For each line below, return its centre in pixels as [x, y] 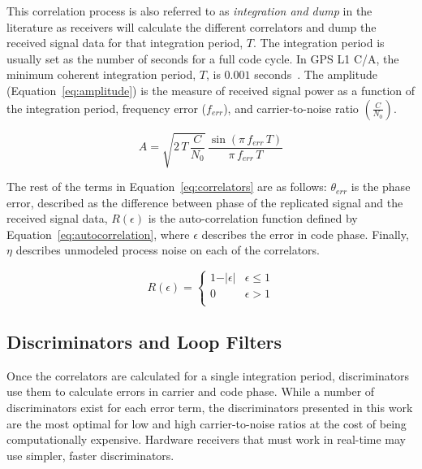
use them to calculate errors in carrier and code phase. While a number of [191, 391]
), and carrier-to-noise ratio [291, 108]
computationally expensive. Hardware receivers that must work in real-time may [206, 439]
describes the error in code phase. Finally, [305, 234]
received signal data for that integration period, [125, 43]
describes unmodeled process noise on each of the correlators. [168, 250]
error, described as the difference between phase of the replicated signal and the [205, 202]
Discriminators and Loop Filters [144, 342]
